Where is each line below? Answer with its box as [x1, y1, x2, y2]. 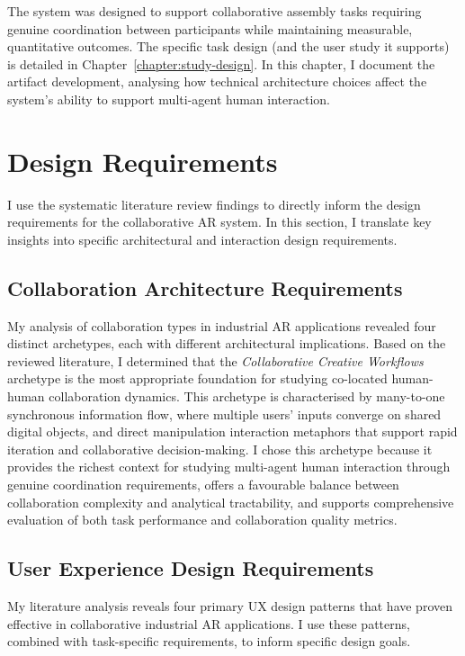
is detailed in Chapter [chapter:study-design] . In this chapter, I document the [7, 54, 435, 73]
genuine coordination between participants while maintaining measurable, [7, 19, 413, 38]
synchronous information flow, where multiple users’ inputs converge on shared [7, 404, 442, 423]
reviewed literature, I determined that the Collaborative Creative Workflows [7, 351, 424, 370]
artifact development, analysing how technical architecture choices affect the [7, 72, 427, 91]
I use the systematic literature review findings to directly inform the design [7, 194, 421, 213]
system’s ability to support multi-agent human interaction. [7, 89, 330, 108]
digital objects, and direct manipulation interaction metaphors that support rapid [7, 422, 458, 441]
